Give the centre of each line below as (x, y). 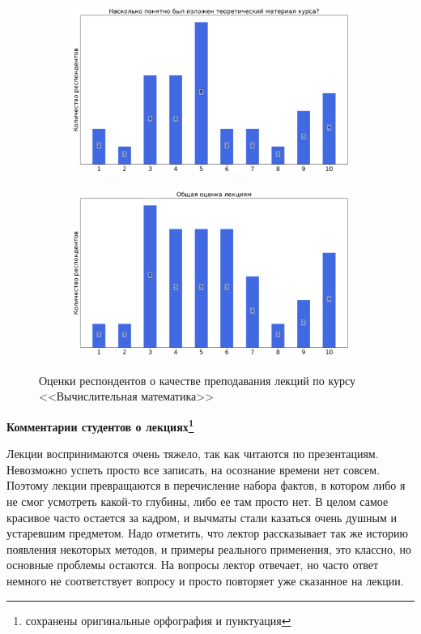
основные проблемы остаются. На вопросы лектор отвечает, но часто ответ (193, 565)
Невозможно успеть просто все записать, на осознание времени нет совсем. (193, 469)
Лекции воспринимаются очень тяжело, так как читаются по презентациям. (193, 454)
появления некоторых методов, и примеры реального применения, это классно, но (209, 548)
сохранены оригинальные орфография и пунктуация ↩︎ (158, 620)
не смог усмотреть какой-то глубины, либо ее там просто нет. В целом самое (198, 501)
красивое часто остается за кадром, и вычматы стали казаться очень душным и (202, 517)
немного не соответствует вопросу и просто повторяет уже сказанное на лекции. (205, 580)
